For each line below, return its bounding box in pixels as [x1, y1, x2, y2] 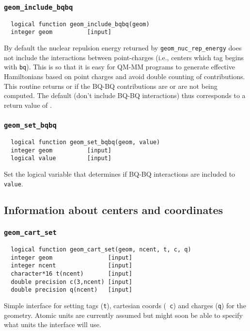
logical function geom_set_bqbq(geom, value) [11, 139, 160, 146]
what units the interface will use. [4, 319, 101, 330]
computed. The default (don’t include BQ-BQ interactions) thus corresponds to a [4, 90, 246, 100]
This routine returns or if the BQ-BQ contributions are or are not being [4, 81, 218, 91]
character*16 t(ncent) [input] [11, 270, 132, 277]
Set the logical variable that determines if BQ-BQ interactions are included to [4, 169, 235, 179]
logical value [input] [11, 155, 111, 162]
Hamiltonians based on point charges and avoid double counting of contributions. [4, 71, 245, 81]
